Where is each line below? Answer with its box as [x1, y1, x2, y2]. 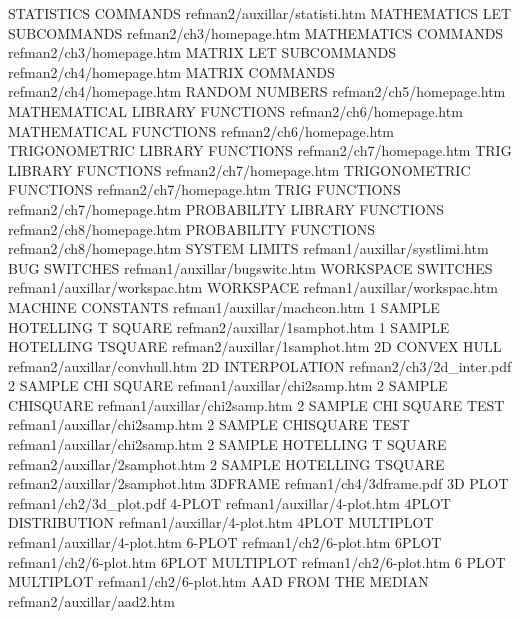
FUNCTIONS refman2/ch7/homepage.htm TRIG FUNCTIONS [8, 179, 401, 200]
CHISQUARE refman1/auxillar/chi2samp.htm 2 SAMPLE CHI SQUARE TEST [8, 394, 505, 415]
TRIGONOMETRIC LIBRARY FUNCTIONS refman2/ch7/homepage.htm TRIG [8, 140, 512, 161]
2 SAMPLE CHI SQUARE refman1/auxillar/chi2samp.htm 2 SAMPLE [8, 375, 448, 396]
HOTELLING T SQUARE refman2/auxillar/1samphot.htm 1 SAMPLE [8, 316, 450, 337]
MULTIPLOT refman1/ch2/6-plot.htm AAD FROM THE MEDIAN [8, 571, 429, 592]
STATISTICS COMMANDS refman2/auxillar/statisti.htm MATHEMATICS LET [8, 3, 512, 23]
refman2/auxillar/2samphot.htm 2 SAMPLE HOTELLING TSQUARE [8, 453, 445, 474]
